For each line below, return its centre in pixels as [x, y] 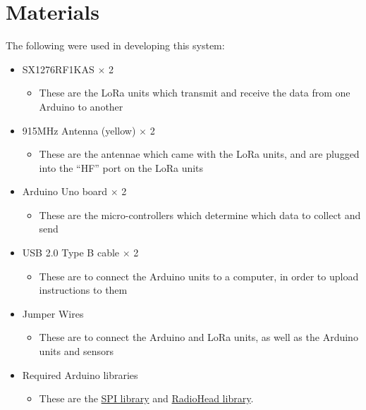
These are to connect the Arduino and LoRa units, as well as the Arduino [199, 337]
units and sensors [76, 351]
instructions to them [83, 290]
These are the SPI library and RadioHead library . [146, 398]
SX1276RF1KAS [58, 69]
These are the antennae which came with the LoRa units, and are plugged [199, 154]
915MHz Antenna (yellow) [79, 130]
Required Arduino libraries [80, 374]
